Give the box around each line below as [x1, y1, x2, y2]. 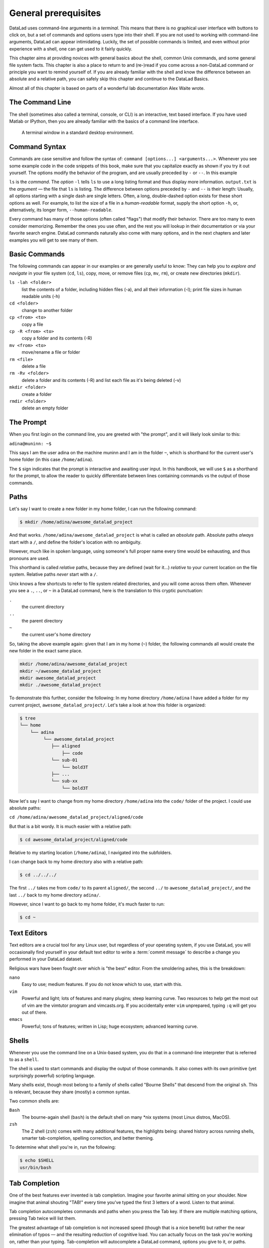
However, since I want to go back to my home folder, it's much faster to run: [9, 901, 165, 907]
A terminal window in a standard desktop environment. [21, 130, 134, 136]
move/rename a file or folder [21, 349, 80, 355]
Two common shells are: [9, 1098, 60, 1104]
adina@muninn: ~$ [9, 441, 52, 446]
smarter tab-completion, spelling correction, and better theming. [21, 1135, 154, 1141]
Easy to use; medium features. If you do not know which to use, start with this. [21, 981, 183, 987]
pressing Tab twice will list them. [9, 1216, 77, 1222]
